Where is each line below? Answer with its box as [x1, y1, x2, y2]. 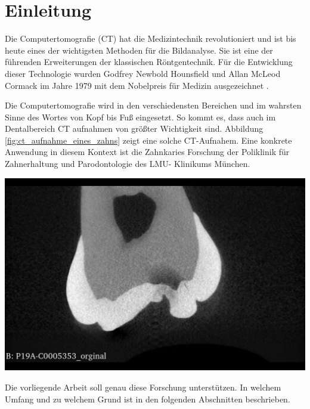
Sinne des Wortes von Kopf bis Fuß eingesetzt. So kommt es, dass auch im [5, 110, 276, 123]
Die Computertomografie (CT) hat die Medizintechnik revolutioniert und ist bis [5, 32, 296, 45]
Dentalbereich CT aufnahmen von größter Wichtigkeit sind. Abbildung [5, 122, 263, 135]
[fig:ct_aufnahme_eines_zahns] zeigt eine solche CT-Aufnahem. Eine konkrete [5, 134, 292, 146]
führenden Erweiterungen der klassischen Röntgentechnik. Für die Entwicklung [5, 55, 293, 68]
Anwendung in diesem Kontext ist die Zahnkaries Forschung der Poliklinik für [5, 145, 290, 158]
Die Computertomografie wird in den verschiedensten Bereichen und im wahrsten [5, 99, 302, 111]
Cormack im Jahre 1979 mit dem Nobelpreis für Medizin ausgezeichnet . [5, 79, 269, 91]
